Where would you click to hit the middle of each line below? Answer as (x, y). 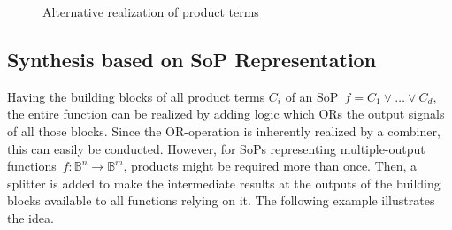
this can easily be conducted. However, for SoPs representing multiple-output (216, 148)
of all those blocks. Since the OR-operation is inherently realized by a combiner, (224, 130)
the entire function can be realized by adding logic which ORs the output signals (226, 114)
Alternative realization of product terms (151, 11)
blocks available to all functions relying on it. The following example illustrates (221, 200)
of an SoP (312, 96)
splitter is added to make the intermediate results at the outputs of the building (224, 183)
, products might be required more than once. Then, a (270, 166)
